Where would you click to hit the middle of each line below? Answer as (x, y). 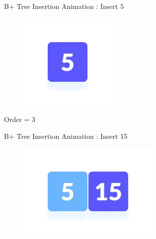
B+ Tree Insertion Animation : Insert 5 (64, 6)
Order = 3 (20, 119)
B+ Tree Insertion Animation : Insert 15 (66, 136)
